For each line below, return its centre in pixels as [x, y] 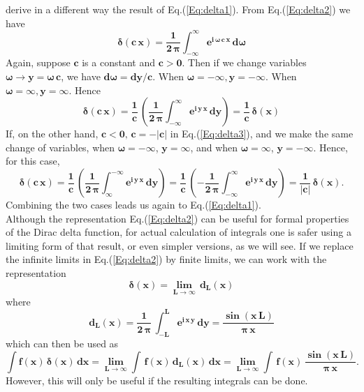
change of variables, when [60, 147]
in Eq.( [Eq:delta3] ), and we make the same [262, 134]
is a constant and [118, 62]
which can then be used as [62, 343]
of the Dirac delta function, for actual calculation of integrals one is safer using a [179, 232]
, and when [214, 147]
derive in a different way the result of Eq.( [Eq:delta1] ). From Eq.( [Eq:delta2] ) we [178, 9]
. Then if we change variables [244, 62]
